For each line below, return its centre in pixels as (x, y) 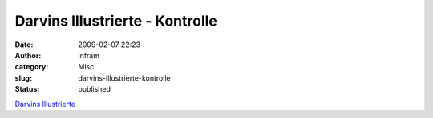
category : (32, 67)
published (95, 89)
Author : (28, 55)
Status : (27, 89)
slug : (23, 78)
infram (89, 55)
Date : (24, 45)
